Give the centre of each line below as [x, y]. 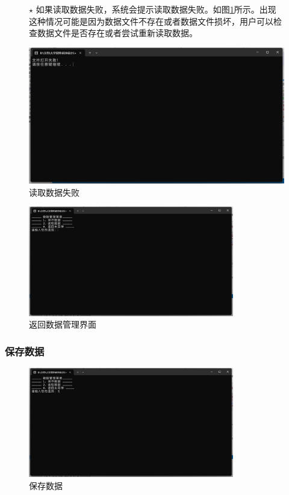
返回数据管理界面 [63, 324]
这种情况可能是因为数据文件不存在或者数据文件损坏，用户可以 [151, 21]
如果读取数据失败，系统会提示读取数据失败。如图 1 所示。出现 [156, 9]
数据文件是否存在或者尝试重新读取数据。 [117, 33]
